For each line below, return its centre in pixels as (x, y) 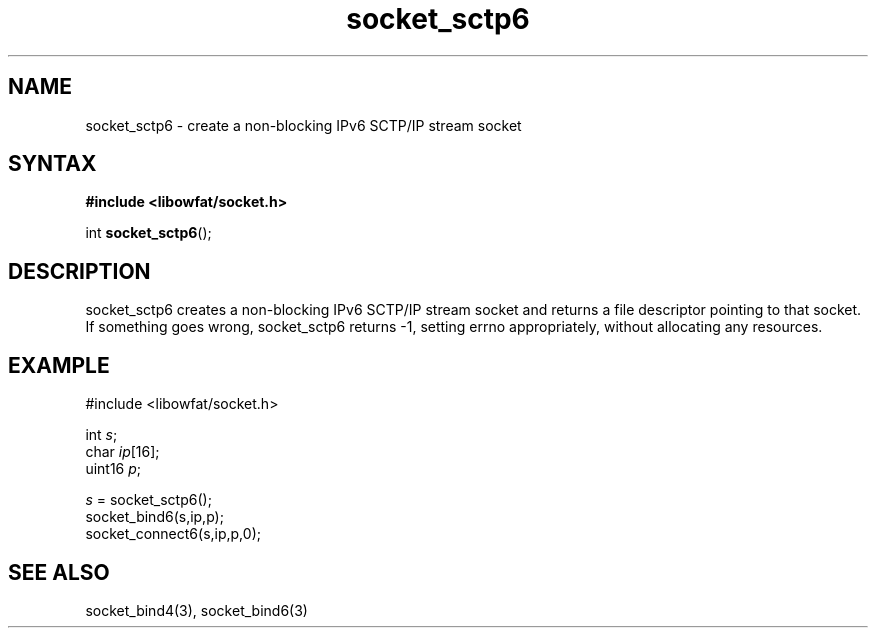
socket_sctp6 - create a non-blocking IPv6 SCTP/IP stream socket (303, 125)
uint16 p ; (113, 469)
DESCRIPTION (79, 271)
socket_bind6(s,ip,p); (154, 517)
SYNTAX (52, 164)
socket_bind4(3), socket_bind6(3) (196, 610)
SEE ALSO (59, 572)
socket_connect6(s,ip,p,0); (173, 534)
